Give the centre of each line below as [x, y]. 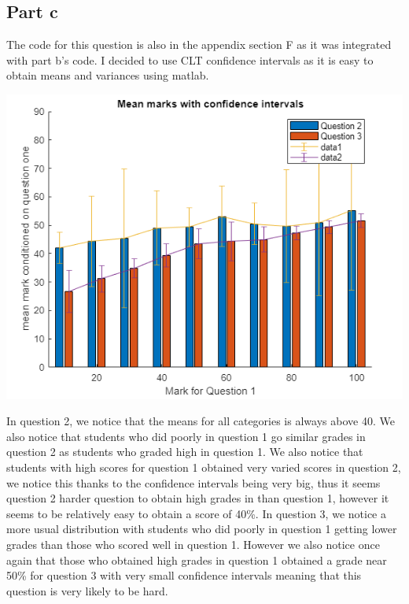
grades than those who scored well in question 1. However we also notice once [193, 544]
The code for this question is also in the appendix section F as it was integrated [199, 44]
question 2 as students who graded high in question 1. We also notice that [185, 452]
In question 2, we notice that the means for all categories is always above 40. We [201, 421]
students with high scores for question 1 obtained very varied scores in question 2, [204, 467]
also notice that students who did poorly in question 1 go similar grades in [186, 436]
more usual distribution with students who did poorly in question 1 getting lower [202, 529]
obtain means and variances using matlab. [108, 75]
